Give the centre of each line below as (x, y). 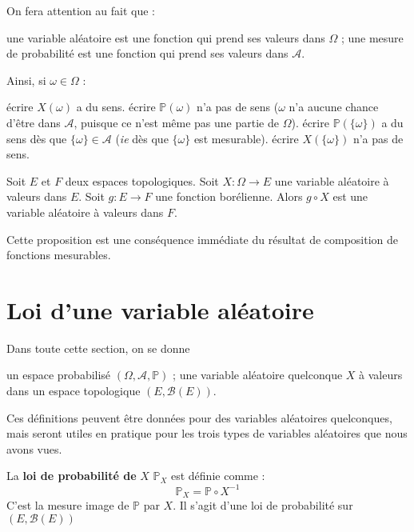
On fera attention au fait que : (81, 10)
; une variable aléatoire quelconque (258, 375)
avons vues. (34, 448)
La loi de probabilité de (72, 476)
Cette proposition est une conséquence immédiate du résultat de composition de (203, 239)
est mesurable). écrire (246, 138)
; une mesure (372, 37)
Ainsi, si (26, 80)
